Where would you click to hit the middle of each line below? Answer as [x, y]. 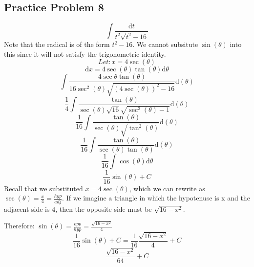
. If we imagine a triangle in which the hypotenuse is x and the [156, 198]
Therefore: [19, 226]
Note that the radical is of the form [57, 44]
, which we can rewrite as [167, 188]
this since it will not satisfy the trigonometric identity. [85, 54]
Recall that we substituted [43, 188]
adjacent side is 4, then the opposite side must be [78, 209]
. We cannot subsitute [165, 44]
